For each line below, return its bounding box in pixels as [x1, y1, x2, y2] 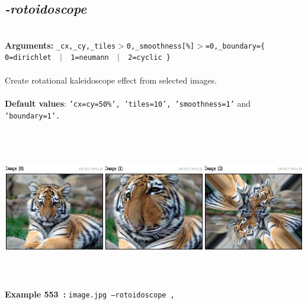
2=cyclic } [128, 53, 171, 62]
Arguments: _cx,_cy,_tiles [5, 39, 116, 51]
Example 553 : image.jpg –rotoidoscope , [5, 288, 175, 300]
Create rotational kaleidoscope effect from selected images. [5, 73, 217, 86]
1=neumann [70, 53, 109, 62]
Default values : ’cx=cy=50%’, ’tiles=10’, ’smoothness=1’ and [5, 97, 251, 109]
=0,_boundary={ [205, 41, 265, 50]
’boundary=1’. [5, 111, 60, 120]
